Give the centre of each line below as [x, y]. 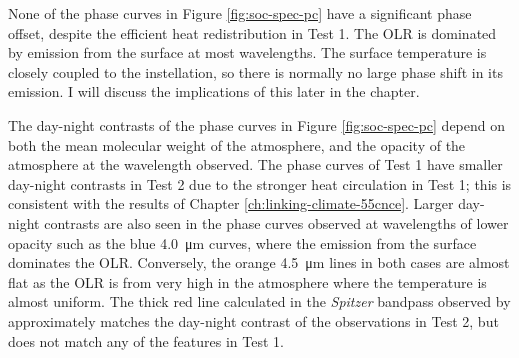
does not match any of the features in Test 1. [146, 340]
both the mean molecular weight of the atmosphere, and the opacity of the [237, 144]
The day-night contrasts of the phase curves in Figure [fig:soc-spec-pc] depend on [257, 124]
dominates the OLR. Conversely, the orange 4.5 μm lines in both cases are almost [259, 262]
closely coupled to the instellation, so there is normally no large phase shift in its [255, 71]
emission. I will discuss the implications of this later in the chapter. [214, 91]
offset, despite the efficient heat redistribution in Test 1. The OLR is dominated [252, 32]
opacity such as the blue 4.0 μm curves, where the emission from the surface [242, 242]
